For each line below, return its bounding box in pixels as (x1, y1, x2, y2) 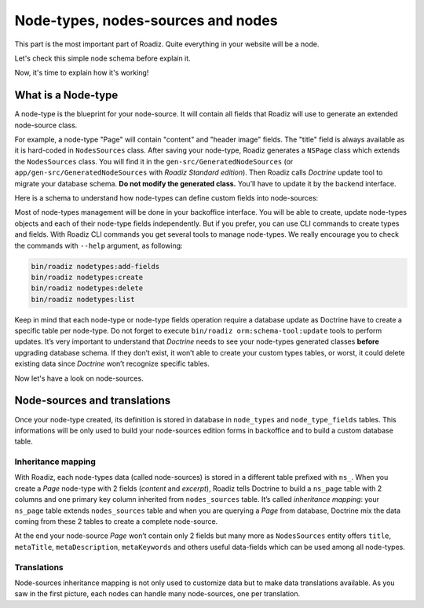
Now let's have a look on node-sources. (14, 374, 144, 383)
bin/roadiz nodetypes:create (31, 272, 144, 282)
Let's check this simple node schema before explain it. (14, 53, 192, 63)
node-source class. (14, 120, 78, 130)
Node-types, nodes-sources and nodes (14, 12, 278, 29)
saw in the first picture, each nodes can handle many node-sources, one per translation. (14, 589, 301, 599)
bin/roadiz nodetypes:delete (31, 284, 144, 293)
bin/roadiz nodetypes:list (31, 295, 135, 304)
